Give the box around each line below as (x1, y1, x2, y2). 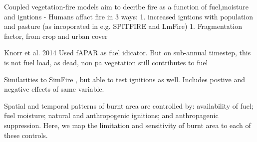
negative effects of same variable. (4, 84, 104, 94)
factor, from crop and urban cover (4, 30, 108, 41)
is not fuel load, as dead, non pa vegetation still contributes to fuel (4, 57, 208, 67)
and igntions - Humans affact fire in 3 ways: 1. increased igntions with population (4, 11, 254, 21)
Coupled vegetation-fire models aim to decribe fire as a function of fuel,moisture (4, 1, 249, 11)
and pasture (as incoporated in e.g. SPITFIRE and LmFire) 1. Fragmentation (4, 21, 242, 31)
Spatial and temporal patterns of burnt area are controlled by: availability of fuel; (4, 100, 254, 111)
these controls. (4, 130, 48, 140)
